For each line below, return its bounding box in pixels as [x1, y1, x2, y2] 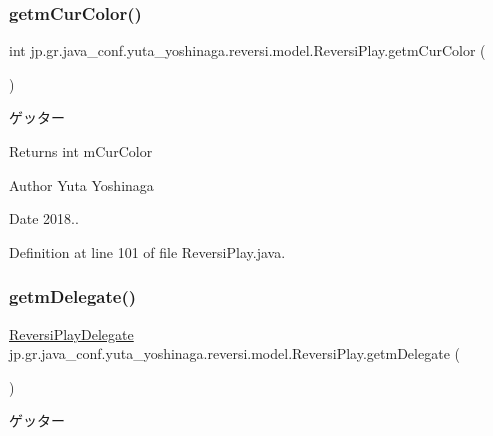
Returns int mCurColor [9, 141, 153, 161]
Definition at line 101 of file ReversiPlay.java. [9, 241, 286, 262]
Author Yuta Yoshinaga [9, 174, 154, 195]
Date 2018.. [9, 208, 79, 229]
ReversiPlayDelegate [9, 323, 134, 344]
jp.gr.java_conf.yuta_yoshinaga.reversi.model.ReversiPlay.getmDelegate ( [9, 343, 460, 364]
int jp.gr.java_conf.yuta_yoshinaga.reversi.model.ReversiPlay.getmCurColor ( [9, 40, 486, 61]
